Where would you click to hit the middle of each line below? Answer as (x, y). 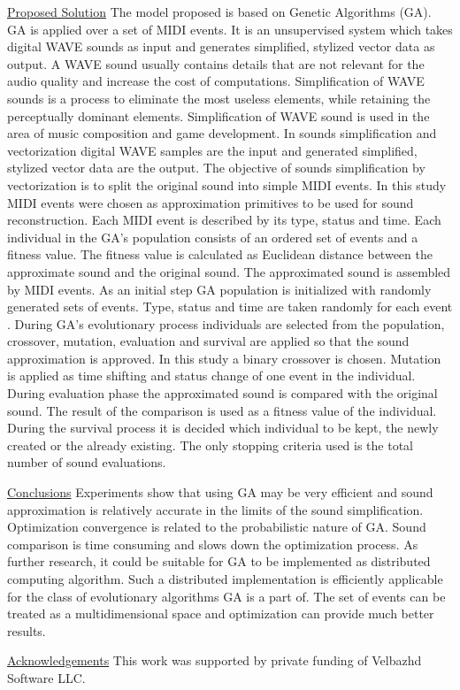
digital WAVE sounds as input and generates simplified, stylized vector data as (221, 46)
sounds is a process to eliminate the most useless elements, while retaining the (219, 98)
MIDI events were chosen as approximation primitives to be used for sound (211, 202)
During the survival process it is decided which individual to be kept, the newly (223, 428)
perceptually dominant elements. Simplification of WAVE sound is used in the (218, 115)
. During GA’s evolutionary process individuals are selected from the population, (226, 323)
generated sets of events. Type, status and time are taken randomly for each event (230, 307)
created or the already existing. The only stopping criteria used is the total (211, 445)
